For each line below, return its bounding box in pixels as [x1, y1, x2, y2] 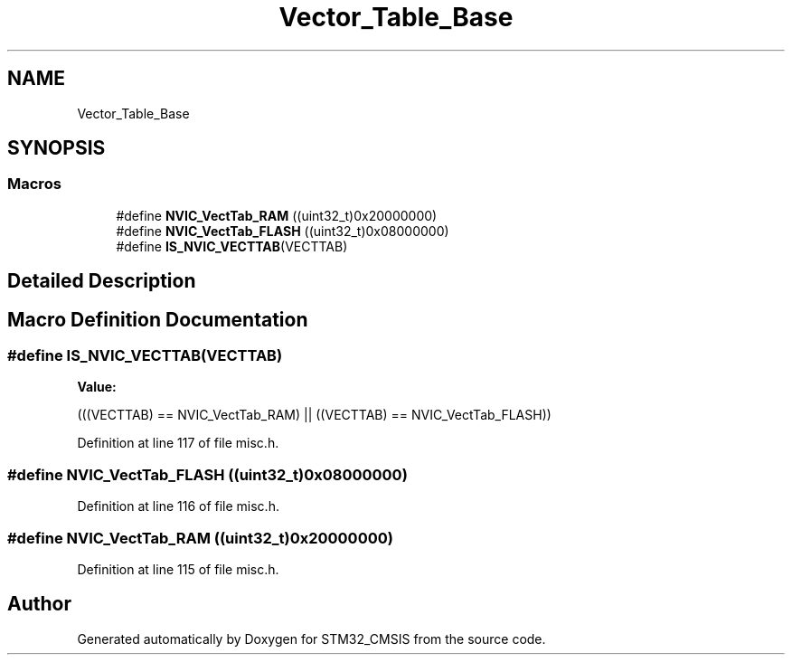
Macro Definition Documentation [7, 307, 308, 331]
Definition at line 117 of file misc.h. [77, 435, 279, 451]
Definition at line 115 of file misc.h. [77, 561, 279, 577]
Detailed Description [7, 270, 196, 293]
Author [7, 592, 71, 616]
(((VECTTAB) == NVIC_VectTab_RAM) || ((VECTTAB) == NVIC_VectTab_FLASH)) [77, 407, 552, 423]
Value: [77, 379, 117, 395]
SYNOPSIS [7, 137, 106, 160]
